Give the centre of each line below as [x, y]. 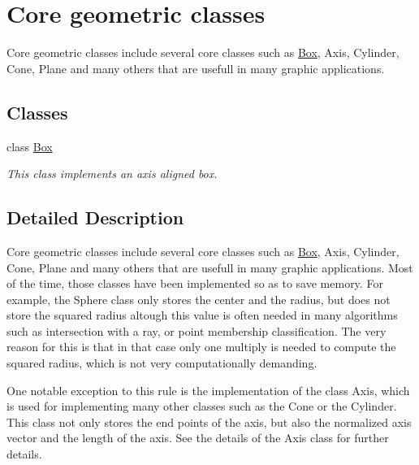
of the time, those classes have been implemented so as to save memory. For [195, 283]
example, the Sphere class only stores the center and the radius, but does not [199, 299]
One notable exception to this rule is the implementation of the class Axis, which [208, 390]
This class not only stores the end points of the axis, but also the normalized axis [209, 422]
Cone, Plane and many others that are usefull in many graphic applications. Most [210, 267]
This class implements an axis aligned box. [112, 174]
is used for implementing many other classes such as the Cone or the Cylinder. [202, 406]
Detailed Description [95, 217]
